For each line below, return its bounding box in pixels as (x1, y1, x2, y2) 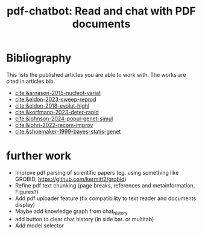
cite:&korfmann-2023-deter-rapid (14, 108, 99, 115)
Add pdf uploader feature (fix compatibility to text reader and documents (14, 195, 197, 202)
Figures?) (14, 188, 39, 195)
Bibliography (6, 51, 72, 65)
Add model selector (14, 222, 65, 229)
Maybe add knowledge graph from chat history (14, 207, 128, 216)
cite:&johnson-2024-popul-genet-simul (14, 115, 113, 122)
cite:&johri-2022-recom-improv (14, 121, 93, 128)
